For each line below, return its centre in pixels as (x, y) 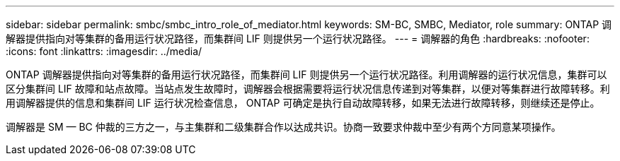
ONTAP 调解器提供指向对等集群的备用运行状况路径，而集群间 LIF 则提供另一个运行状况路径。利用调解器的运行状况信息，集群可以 (306, 74)
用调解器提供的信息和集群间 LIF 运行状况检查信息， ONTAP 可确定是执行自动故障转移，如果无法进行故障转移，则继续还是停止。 (303, 103)
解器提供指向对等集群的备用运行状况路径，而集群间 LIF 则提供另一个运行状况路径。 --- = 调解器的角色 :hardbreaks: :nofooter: (298, 38)
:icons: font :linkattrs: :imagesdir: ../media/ (104, 51)
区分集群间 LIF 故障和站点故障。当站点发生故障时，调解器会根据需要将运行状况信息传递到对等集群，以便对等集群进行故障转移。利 (308, 89)
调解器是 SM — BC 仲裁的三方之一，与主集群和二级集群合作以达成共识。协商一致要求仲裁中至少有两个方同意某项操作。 (283, 127)
